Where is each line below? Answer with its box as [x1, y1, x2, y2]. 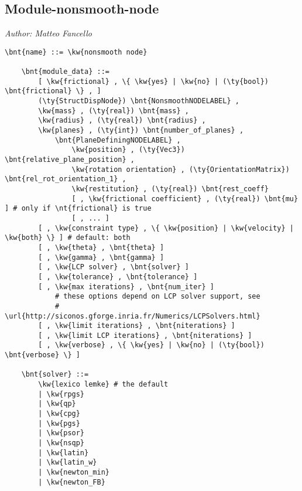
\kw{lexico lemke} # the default [38, 380, 169, 389]
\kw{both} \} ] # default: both [5, 233, 131, 242]
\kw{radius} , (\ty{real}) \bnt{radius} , [38, 116, 206, 125]
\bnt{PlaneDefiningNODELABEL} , [54, 136, 181, 144]
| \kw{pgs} [38, 419, 80, 428]
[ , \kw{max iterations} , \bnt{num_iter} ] [38, 282, 214, 291]
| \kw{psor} [38, 429, 85, 438]
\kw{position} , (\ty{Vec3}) [71, 145, 185, 154]
